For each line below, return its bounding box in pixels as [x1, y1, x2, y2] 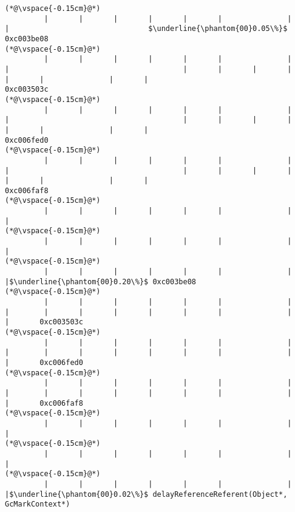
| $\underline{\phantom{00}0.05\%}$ [5, 24, 288, 33]
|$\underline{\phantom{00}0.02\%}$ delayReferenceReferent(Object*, [5, 490, 288, 499]
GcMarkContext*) [5, 500, 70, 509]
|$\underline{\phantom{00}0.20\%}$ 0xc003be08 [5, 277, 196, 286]
